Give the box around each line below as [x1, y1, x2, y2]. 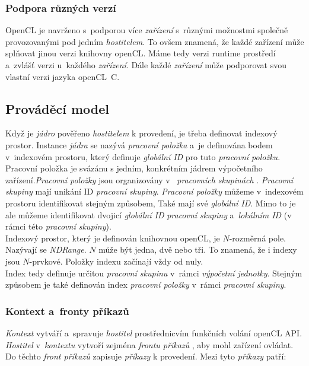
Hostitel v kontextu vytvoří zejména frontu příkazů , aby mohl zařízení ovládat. [5, 338, 294, 351]
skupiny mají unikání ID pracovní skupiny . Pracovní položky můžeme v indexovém [5, 185, 304, 198]
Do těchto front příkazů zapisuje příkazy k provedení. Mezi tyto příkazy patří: [5, 350, 286, 362]
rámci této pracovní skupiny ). [5, 220, 112, 233]
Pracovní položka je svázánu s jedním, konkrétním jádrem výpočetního [5, 162, 263, 174]
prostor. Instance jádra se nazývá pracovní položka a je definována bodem [5, 138, 273, 151]
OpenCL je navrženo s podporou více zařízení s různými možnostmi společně [5, 24, 288, 36]
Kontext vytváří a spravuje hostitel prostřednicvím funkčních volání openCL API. [5, 326, 302, 339]
